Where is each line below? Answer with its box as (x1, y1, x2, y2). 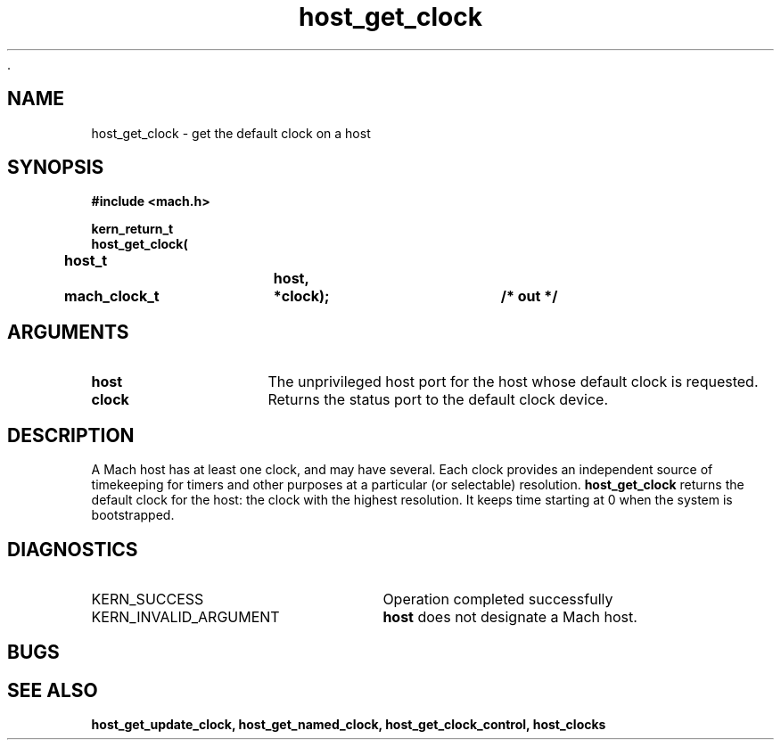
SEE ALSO (7, 678, 98, 702)
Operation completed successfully (382, 589, 613, 608)
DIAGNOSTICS (7, 538, 138, 561)
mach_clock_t (64, 287, 160, 306)
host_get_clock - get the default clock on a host (91, 125, 371, 141)
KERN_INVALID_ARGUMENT (91, 607, 280, 626)
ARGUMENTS (7, 320, 129, 343)
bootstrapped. (91, 507, 175, 523)
